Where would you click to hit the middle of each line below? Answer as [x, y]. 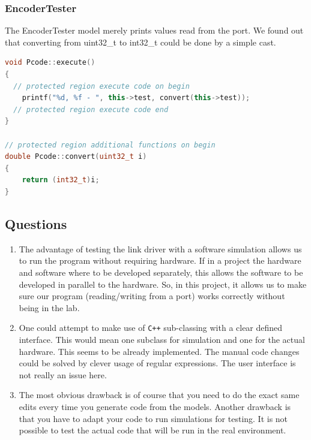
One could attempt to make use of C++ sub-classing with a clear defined [151, 328]
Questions [36, 223]
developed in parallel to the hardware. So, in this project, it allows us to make [163, 284]
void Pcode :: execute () [50, 63]
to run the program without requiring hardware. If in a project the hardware [160, 260]
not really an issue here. [63, 374]
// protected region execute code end [91, 109]
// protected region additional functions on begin [110, 145]
